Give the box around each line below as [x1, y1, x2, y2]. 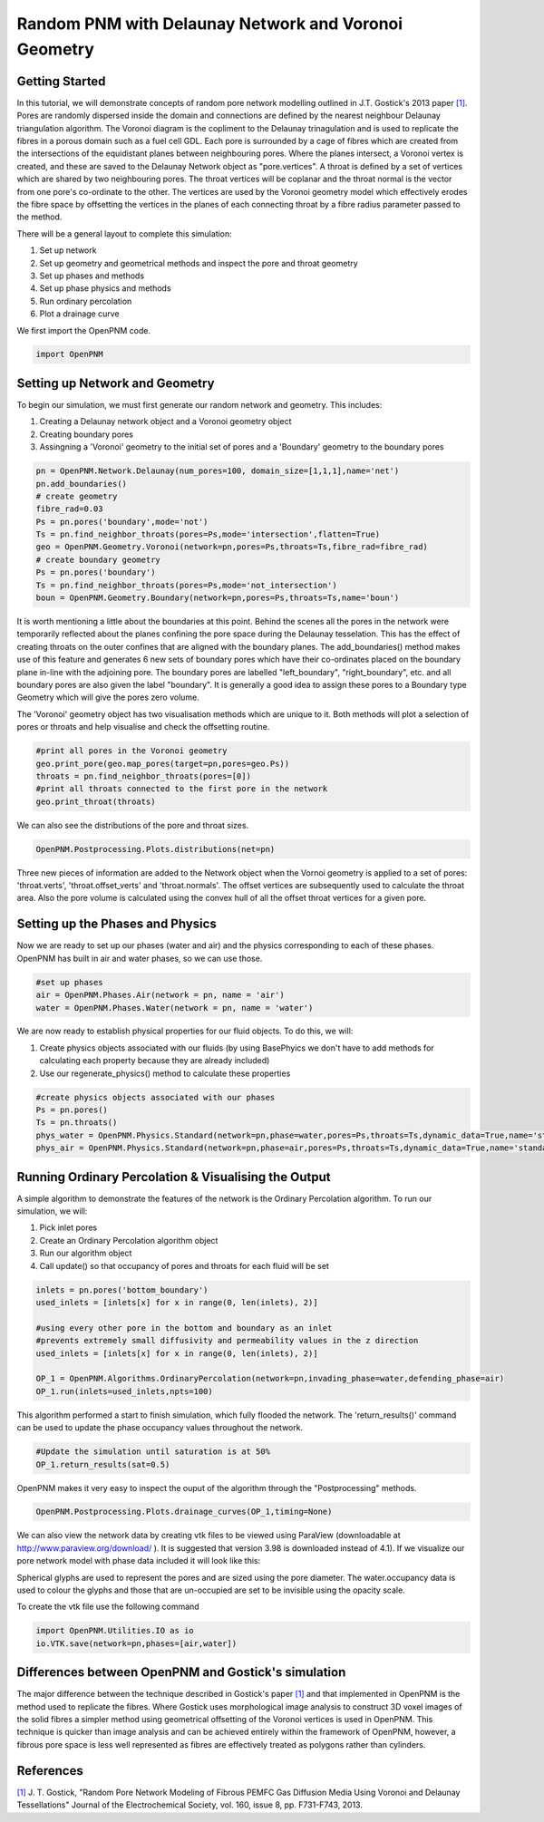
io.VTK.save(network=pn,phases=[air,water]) [35, 1638, 238, 1649]
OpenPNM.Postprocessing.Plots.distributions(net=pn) [35, 844, 276, 854]
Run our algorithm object [39, 1247, 132, 1259]
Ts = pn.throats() [35, 1118, 118, 1128]
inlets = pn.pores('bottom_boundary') [35, 1284, 209, 1295]
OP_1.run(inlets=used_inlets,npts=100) [35, 1386, 213, 1396]
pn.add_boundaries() [35, 479, 127, 489]
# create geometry [35, 490, 118, 501]
